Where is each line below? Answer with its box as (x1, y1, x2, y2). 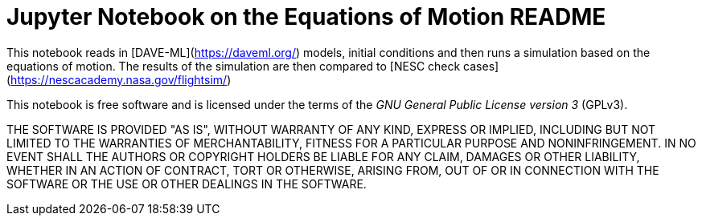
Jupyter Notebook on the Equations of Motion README (6, 3, 606, 30)
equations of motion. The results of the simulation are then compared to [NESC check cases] (6, 59, 499, 73)
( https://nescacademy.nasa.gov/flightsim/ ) (6, 72, 232, 87)
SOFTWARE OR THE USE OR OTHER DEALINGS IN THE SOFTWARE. (6, 176, 367, 191)
